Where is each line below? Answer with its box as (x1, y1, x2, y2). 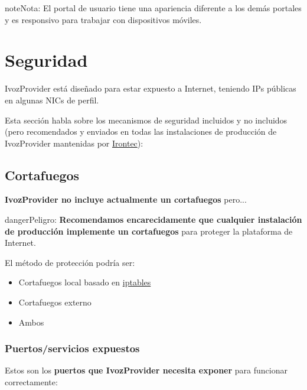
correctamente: (5, 376, 58, 388)
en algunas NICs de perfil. (5, 93, 99, 106)
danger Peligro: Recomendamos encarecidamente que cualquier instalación (5, 213, 302, 226)
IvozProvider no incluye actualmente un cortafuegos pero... (5, 193, 247, 206)
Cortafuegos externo (18, 296, 92, 308)
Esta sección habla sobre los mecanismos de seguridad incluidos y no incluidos (5, 113, 288, 126)
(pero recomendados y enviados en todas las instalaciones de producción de (5, 125, 277, 138)
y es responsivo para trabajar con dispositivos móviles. (5, 13, 202, 25)
